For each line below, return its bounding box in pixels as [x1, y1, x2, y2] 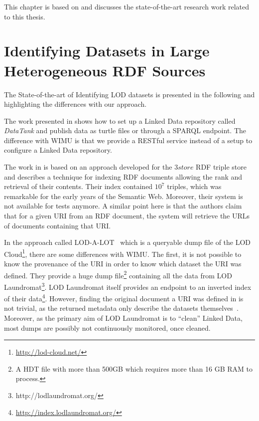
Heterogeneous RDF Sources [4, 60, 206, 80]
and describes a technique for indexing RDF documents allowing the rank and [4, 171, 243, 182]
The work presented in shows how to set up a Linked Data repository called [4, 115, 236, 126]
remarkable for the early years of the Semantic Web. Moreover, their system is [4, 191, 243, 201]
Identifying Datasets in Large [4, 40, 210, 61]
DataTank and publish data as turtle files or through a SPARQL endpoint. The [4, 125, 246, 136]
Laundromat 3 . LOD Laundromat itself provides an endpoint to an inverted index [4, 280, 252, 292]
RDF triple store [196, 162, 247, 172]
